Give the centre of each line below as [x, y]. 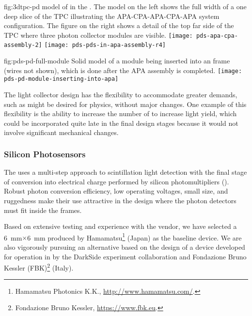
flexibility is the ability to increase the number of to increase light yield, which [120, 113]
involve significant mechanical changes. [61, 132]
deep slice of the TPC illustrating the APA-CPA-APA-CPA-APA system [112, 16]
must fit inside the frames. [43, 210]
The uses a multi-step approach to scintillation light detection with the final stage [126, 172]
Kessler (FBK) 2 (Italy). [39, 267]
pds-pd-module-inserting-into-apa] [61, 79]
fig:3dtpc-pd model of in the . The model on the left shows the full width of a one [125, 6]
